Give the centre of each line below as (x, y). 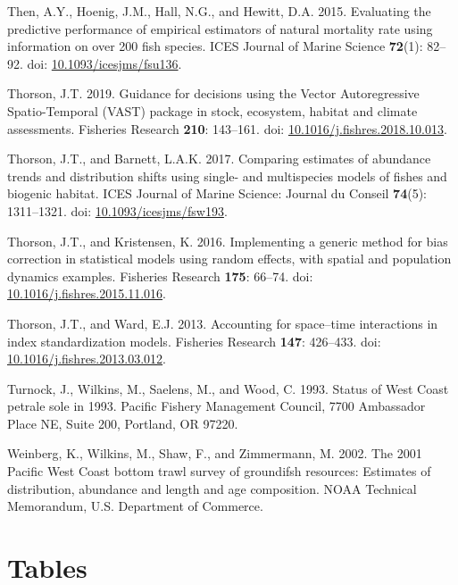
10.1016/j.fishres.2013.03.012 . (87, 359)
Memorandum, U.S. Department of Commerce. (135, 506)
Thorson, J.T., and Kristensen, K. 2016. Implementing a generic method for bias (228, 241)
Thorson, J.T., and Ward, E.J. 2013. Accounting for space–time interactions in (223, 323)
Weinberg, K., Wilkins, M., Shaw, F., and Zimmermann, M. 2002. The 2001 (215, 453)
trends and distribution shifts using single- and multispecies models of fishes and (227, 175)
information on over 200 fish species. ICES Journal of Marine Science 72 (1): (215, 46)
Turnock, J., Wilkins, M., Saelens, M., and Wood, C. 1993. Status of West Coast (228, 388)
